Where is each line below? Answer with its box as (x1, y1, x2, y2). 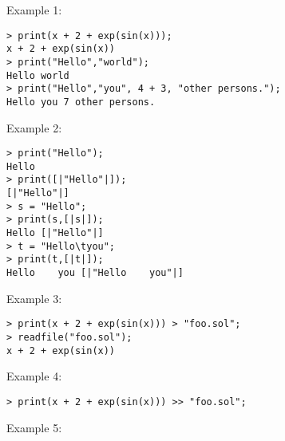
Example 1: (6, 2, 62, 18)
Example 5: (6, 419, 62, 435)
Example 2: (6, 119, 62, 136)
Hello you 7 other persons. (6, 96, 156, 108)
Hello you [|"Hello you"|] (6, 267, 184, 279)
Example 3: (6, 289, 62, 306)
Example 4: (6, 368, 62, 384)
